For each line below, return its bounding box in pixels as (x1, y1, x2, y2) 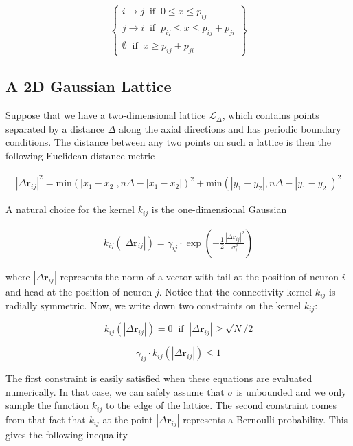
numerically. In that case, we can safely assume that (5, 384, 225, 399)
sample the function (5, 398, 89, 412)
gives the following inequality (5, 427, 128, 441)
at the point (102, 412, 153, 426)
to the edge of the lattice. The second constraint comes (105, 398, 337, 412)
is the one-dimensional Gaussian (151, 202, 287, 216)
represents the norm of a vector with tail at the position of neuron (60, 269, 339, 283)
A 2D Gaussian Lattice (5, 76, 172, 97)
